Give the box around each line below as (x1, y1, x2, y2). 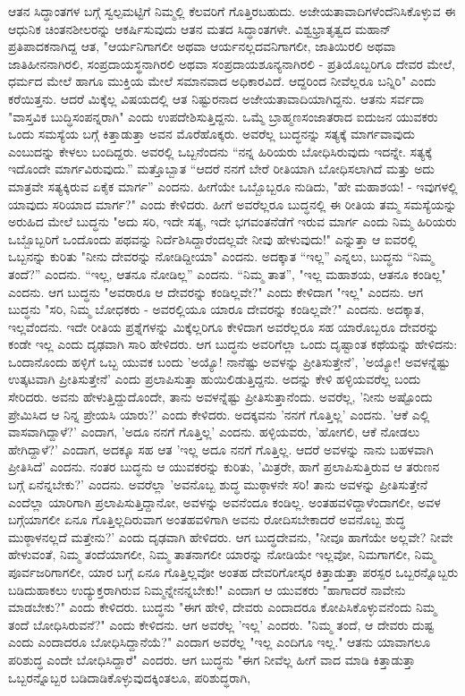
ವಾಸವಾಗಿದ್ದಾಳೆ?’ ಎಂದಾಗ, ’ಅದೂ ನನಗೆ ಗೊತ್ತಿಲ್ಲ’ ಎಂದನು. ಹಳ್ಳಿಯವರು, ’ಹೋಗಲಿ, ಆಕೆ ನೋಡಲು (8, 422, 420, 441)
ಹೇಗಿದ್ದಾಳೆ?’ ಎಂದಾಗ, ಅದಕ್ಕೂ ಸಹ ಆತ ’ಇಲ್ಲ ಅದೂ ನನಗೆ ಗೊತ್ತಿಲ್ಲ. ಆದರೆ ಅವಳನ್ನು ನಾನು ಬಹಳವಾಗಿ (8, 439, 434, 458)
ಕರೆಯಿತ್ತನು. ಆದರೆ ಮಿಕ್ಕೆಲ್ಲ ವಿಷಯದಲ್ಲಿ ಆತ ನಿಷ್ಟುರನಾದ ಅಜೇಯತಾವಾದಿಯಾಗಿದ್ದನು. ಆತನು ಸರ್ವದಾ (8, 89, 425, 107)
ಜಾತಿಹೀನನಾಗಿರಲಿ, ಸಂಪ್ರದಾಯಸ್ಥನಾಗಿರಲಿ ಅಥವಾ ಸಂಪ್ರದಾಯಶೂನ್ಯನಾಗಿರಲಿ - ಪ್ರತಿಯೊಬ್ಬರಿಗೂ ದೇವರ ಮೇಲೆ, (8, 54, 455, 72)
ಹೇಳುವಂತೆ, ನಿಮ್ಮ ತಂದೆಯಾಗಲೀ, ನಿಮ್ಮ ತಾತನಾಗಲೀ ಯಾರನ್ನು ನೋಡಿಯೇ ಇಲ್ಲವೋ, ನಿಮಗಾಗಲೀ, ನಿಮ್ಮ (8, 545, 435, 564)
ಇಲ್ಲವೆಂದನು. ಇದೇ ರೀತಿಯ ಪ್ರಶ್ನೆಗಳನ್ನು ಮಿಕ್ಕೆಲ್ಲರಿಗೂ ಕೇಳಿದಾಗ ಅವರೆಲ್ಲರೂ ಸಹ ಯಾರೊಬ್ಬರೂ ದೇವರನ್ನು (8, 317, 439, 335)
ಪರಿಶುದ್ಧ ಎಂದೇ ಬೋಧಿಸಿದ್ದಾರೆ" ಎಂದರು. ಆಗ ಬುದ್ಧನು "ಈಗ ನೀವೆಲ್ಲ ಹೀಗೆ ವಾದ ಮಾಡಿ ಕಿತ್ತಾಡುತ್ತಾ (8, 649, 416, 668)
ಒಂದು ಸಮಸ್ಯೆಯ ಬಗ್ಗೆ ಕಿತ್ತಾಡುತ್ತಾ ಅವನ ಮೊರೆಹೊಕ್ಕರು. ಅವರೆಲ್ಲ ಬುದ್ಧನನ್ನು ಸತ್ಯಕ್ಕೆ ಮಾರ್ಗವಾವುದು (8, 124, 415, 143)
